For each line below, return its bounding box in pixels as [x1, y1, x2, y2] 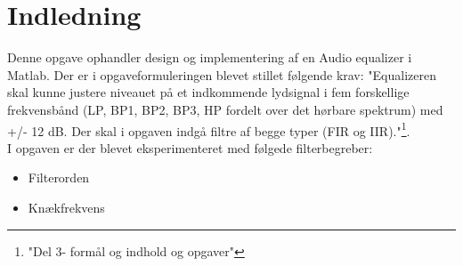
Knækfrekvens [28, 197, 105, 216]
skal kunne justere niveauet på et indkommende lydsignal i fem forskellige [7, 83, 410, 101]
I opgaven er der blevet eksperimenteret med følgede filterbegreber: [7, 138, 373, 157]
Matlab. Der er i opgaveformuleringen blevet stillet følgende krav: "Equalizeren [7, 65, 436, 84]
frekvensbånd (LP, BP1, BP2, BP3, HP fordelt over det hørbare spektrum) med [7, 100, 443, 118]
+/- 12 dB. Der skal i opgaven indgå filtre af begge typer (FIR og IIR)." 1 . [7, 118, 410, 140]
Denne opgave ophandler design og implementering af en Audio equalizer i [7, 48, 412, 67]
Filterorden [28, 168, 90, 187]
